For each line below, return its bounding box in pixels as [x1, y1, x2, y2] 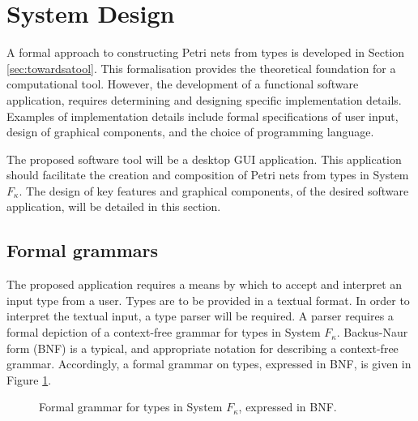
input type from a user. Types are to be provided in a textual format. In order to [6, 291, 410, 308]
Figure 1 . [6, 371, 52, 388]
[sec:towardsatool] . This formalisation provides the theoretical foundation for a [6, 59, 396, 76]
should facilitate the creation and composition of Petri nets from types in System [6, 166, 409, 183]
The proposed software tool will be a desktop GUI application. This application [6, 150, 402, 167]
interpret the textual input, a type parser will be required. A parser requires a [6, 307, 394, 324]
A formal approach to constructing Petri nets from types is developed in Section [6, 44, 405, 61]
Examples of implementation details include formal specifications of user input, [6, 107, 399, 124]
